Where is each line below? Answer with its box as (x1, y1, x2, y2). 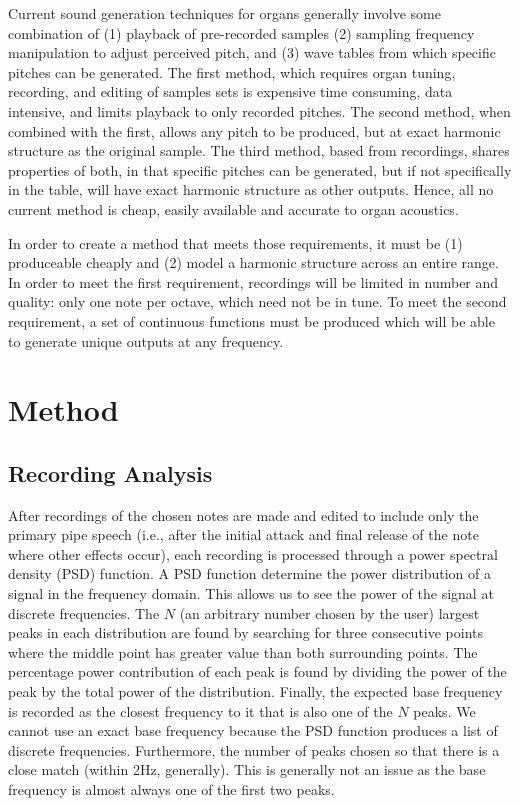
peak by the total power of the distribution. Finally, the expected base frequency (8, 681, 503, 702)
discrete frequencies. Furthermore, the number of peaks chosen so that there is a (8, 739, 500, 760)
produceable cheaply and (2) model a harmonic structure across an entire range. (8, 252, 499, 273)
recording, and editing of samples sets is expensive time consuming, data (8, 81, 453, 102)
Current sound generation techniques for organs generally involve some (8, 3, 441, 23)
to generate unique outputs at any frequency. (8, 330, 284, 351)
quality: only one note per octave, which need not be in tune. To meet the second (8, 291, 507, 312)
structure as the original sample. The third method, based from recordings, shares (8, 140, 510, 161)
